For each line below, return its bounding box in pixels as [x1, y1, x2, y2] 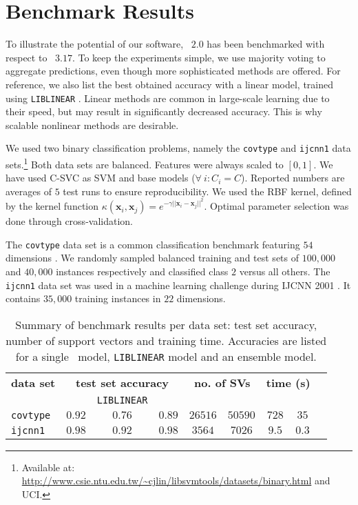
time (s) [266, 374, 310, 390]
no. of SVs [194, 374, 251, 390]
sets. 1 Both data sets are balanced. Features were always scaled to [6, 155, 284, 171]
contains [6, 291, 41, 306]
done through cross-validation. [6, 214, 133, 228]
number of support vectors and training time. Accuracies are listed [6, 332, 327, 348]
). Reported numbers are [240, 170, 345, 185]
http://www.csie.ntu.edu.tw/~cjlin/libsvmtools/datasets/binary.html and [21, 473, 330, 488]
